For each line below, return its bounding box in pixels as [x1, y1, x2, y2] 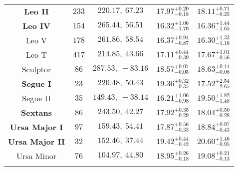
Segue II [22, 92, 51, 104]
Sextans [21, 107, 52, 118]
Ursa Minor [16, 150, 57, 162]
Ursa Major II [8, 136, 65, 147]
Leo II [24, 5, 49, 17]
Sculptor [21, 63, 51, 75]
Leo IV [22, 20, 50, 31]
